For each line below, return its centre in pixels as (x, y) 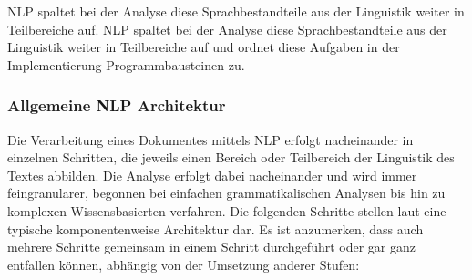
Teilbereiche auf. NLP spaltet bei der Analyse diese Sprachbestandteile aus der (227, 29)
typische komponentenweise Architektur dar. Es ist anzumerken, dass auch (215, 228)
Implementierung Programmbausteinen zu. (126, 64)
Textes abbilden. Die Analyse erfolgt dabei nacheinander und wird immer (212, 175)
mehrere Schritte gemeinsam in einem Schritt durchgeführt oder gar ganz (211, 247)
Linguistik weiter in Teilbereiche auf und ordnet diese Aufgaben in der (204, 47)
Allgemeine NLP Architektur (117, 105)
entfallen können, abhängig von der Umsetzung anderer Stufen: (184, 264)
